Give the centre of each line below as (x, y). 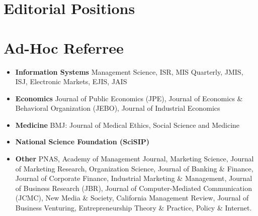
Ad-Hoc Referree (64, 47)
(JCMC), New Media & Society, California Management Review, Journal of (132, 198)
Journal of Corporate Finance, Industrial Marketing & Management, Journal (134, 178)
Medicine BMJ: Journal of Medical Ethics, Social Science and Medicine (127, 125)
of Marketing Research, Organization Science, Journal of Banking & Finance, (134, 168)
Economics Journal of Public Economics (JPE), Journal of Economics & (129, 98)
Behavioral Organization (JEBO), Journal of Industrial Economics (118, 108)
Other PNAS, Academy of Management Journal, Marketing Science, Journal (135, 159)
